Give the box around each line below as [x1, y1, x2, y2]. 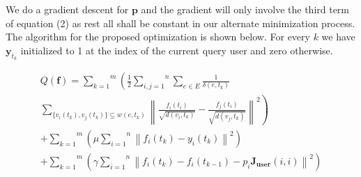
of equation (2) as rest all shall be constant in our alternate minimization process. [6, 15, 355, 30]
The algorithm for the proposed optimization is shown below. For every [6, 29, 310, 44]
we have [321, 29, 355, 44]
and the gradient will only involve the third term [141, 2, 350, 16]
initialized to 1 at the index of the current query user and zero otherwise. [20, 43, 333, 57]
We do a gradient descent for [6, 2, 129, 16]
